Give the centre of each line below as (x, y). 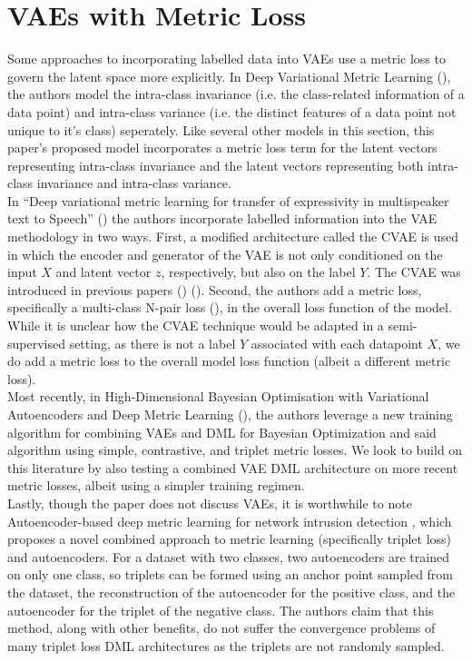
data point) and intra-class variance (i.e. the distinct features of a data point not (232, 111)
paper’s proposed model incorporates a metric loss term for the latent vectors (222, 148)
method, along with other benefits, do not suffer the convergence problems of (221, 628)
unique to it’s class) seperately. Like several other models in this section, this (221, 129)
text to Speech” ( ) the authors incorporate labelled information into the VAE (222, 218)
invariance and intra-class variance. (134, 183)
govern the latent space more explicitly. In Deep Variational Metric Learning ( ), (229, 76)
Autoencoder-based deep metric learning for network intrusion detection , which (230, 521)
